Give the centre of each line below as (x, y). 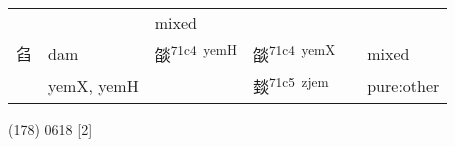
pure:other (403, 85)
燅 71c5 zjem (290, 85)
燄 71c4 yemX (294, 53)
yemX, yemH (93, 85)
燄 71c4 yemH (195, 53)
